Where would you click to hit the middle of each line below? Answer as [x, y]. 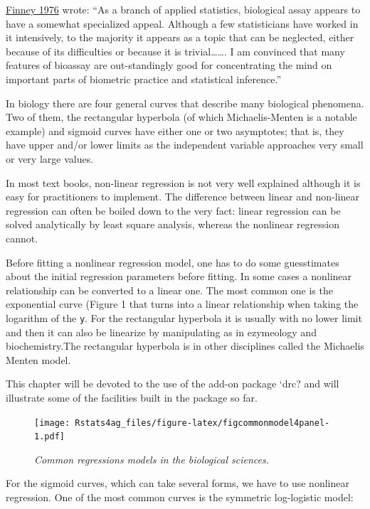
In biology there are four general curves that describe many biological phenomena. [185, 103]
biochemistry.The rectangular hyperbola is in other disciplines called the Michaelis [185, 346]
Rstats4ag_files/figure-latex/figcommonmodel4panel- [202, 423]
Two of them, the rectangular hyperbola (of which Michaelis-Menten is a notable [181, 117]
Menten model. [38, 359]
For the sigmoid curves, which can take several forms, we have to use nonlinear [178, 483]
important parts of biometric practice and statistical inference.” [143, 79]
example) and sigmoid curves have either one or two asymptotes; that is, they [175, 130]
